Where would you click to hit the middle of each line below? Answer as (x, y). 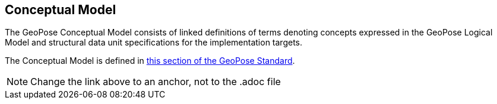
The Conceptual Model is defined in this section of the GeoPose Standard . (150, 61)
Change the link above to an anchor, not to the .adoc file (156, 82)
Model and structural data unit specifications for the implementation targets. (154, 43)
